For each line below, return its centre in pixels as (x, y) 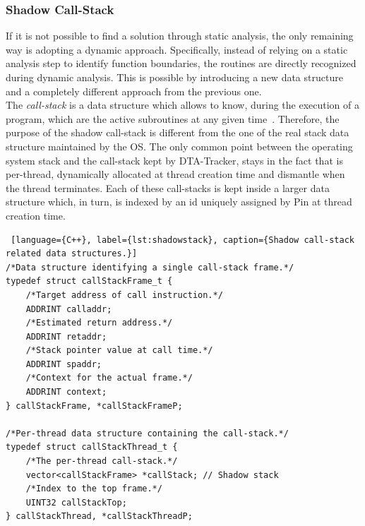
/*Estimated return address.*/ (99, 323)
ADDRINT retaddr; (66, 336)
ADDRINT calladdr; (69, 309)
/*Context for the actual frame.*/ (109, 378)
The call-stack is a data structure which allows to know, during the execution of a (183, 105)
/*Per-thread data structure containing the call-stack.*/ (147, 433)
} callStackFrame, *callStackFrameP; (94, 406)
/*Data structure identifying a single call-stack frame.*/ (150, 267)
